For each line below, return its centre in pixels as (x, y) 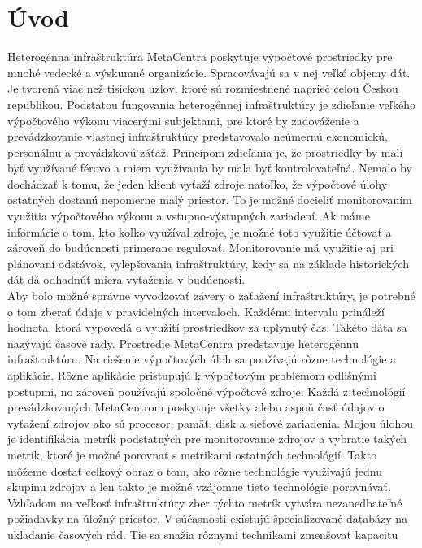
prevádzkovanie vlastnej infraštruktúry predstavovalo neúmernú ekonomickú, (198, 136)
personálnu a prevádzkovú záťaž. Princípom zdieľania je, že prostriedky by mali (205, 152)
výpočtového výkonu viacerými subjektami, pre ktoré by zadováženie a (183, 120)
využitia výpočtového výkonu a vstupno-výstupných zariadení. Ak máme (189, 216)
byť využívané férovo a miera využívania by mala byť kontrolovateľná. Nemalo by (210, 168)
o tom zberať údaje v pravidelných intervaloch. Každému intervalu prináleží (196, 311)
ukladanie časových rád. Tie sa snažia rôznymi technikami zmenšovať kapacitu (203, 534)
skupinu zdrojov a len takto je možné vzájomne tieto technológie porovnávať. (199, 487)
